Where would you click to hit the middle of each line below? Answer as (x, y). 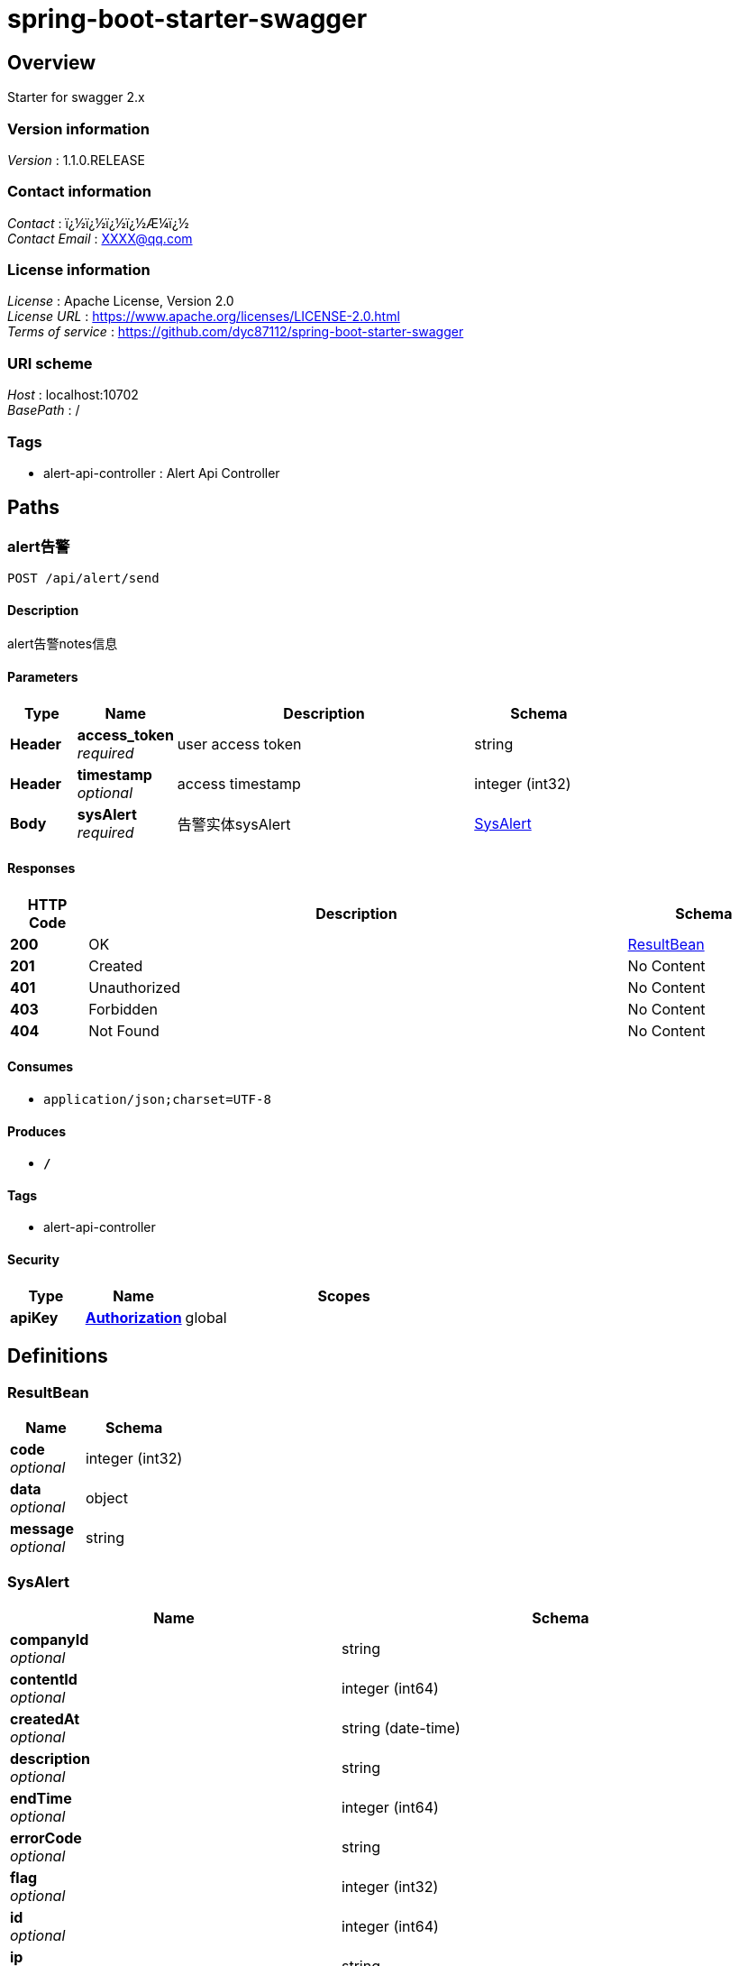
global (206, 1317)
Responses (41, 868)
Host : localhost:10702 (73, 395)
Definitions (58, 1356)
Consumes (41, 1067)
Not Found (124, 1030)
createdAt (45, 1718)
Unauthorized (135, 987)
